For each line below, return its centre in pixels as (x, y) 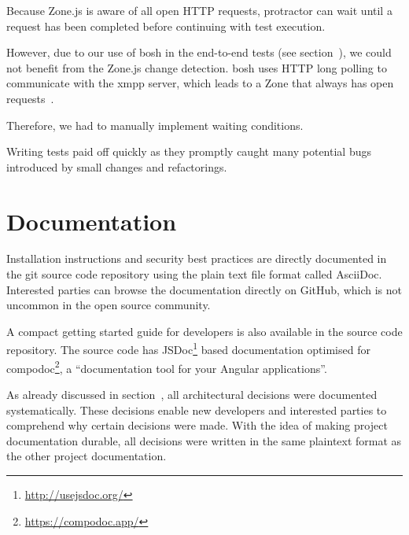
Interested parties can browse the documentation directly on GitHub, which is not (204, 289)
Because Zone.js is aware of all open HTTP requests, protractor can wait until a (199, 10)
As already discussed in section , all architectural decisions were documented (192, 394)
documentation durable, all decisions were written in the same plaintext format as (204, 440)
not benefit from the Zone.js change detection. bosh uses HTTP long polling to (197, 67)
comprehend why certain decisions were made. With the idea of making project (197, 425)
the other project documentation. (87, 456)
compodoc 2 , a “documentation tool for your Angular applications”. (167, 367)
